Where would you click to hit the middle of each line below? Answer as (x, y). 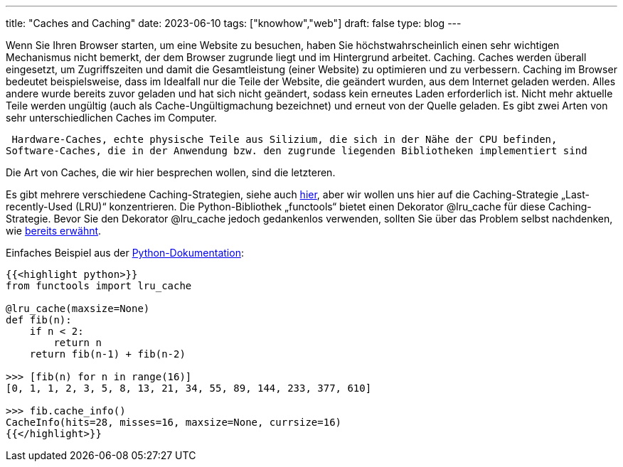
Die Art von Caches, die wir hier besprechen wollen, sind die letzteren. (171, 172)
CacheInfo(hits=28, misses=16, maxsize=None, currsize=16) (174, 422)
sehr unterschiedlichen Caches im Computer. (111, 118)
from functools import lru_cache (99, 286)
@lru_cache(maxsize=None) (78, 308)
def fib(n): (39, 320)
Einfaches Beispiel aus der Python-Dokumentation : (125, 253)
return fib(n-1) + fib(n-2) (107, 354)
